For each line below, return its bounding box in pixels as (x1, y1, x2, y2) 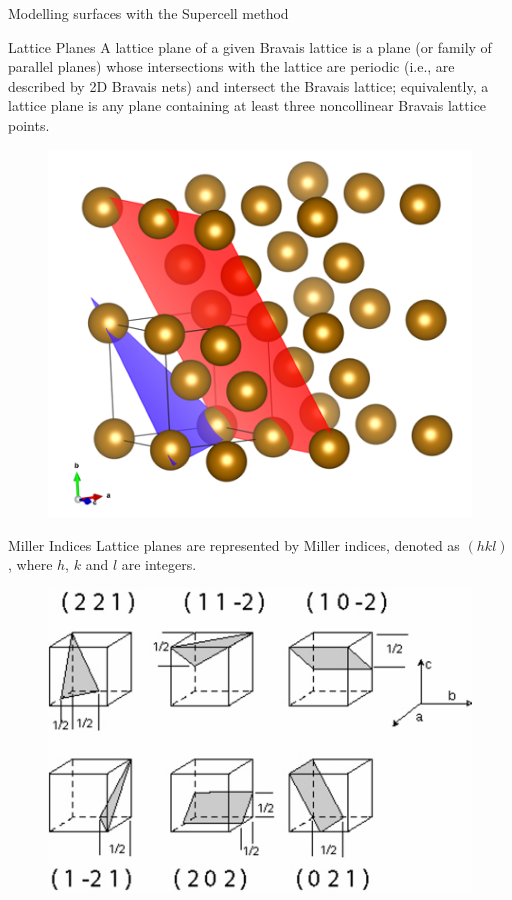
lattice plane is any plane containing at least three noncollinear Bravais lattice (8, 95, 487, 116)
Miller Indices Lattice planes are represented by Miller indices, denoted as (8, 534, 460, 555)
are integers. (121, 554, 197, 575)
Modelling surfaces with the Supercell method (8, 3, 289, 23)
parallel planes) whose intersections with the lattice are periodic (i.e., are (8, 56, 455, 77)
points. (8, 114, 50, 135)
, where (8, 554, 53, 575)
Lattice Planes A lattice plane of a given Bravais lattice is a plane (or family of (8, 36, 492, 57)
